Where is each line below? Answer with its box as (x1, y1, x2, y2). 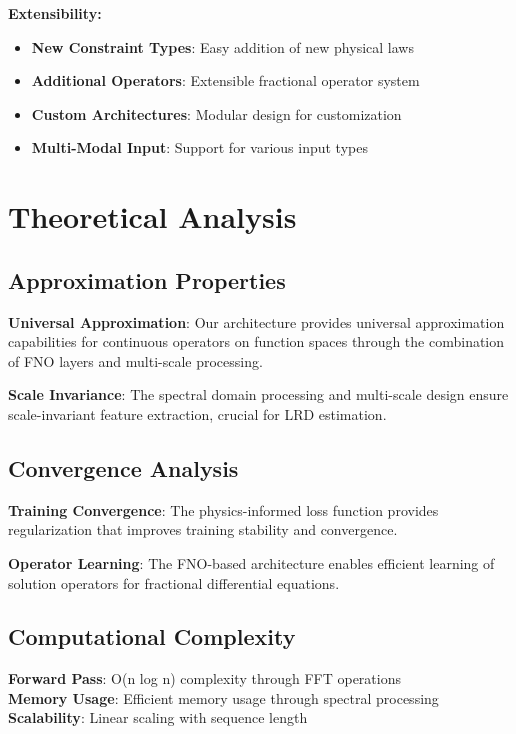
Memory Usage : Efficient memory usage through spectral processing (8, 687, 439, 708)
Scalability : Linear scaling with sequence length (8, 707, 308, 728)
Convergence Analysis (8, 452, 239, 483)
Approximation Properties (8, 264, 286, 295)
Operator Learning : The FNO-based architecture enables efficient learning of (8, 552, 495, 573)
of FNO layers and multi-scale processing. (8, 350, 263, 371)
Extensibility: (8, 3, 102, 23)
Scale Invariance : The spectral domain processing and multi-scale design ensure (8, 384, 509, 405)
